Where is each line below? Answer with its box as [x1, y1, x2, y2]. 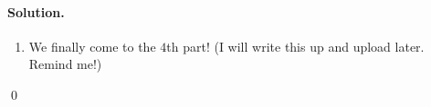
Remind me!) [28, 54, 102, 73]
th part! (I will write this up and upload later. [166, 36, 425, 55]
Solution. [7, 2, 65, 21]
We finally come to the [28, 36, 156, 55]
